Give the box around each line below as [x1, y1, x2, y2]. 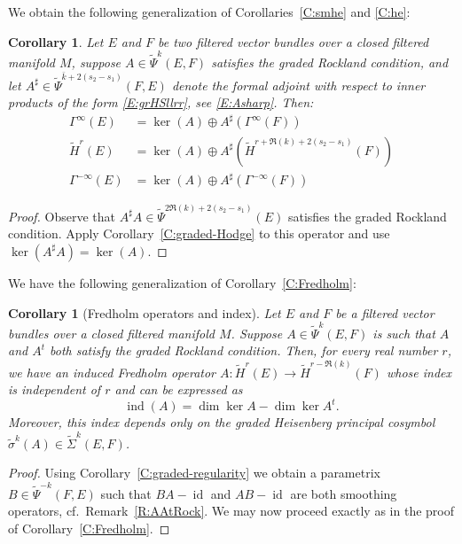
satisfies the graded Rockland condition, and [211, 52, 449, 71]
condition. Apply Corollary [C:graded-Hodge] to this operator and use [8, 224, 390, 243]
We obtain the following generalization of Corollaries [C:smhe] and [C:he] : [8, 3, 411, 20]
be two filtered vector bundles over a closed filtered [157, 32, 429, 51]
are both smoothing [290, 484, 397, 502]
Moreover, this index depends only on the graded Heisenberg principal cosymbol [8, 413, 435, 431]
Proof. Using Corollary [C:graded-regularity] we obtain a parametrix [8, 463, 380, 482]
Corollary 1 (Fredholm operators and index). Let [8, 303, 281, 322]
